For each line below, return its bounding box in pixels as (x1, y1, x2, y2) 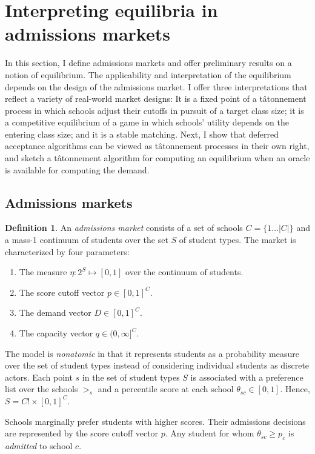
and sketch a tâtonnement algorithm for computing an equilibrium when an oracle (5, 152, 310, 164)
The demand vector (19, 306, 91, 319)
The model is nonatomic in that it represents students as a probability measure (5, 347, 299, 359)
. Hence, (280, 382, 310, 395)
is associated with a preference (190, 370, 303, 383)
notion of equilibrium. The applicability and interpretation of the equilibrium (5, 68, 291, 81)
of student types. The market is (179, 233, 296, 246)
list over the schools (5, 382, 78, 395)
